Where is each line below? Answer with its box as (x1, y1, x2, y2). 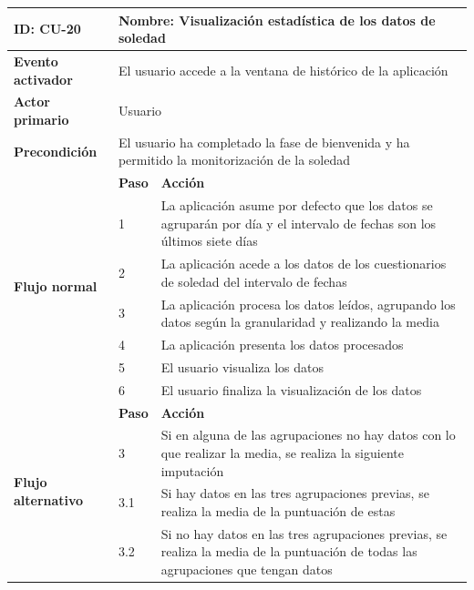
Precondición (14, 141, 98, 160)
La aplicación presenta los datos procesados (160, 335, 404, 353)
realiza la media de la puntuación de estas (160, 502, 396, 520)
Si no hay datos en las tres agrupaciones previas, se (160, 524, 448, 543)
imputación (160, 461, 224, 480)
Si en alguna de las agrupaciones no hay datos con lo (160, 425, 456, 444)
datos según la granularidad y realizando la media (160, 312, 439, 331)
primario (14, 109, 69, 128)
